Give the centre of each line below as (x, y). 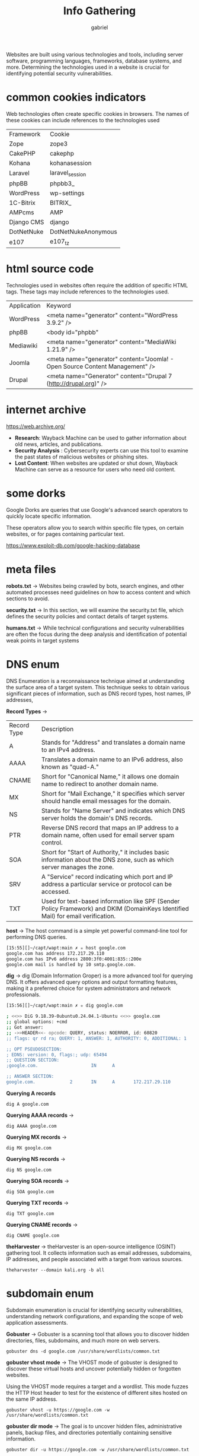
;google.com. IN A (61, 1066)
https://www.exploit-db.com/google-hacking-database (73, 546)
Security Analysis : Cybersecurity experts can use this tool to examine (101, 451)
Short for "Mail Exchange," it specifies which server (113, 793)
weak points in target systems (43, 640)
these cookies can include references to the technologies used (83, 120)
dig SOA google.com (30, 1192)
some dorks (36, 493)
